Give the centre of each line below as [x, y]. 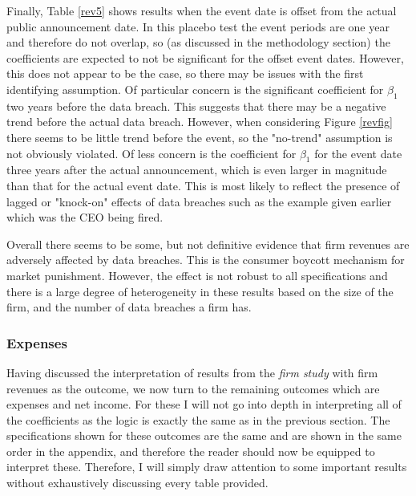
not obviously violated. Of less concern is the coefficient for [151, 153]
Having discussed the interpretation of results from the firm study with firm [192, 372]
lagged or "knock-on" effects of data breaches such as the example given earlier [199, 201]
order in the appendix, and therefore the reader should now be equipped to [191, 451]
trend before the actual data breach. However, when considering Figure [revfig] [200, 122]
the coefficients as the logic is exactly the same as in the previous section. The [198, 419]
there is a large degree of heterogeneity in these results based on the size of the [200, 291]
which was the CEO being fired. [85, 217]
